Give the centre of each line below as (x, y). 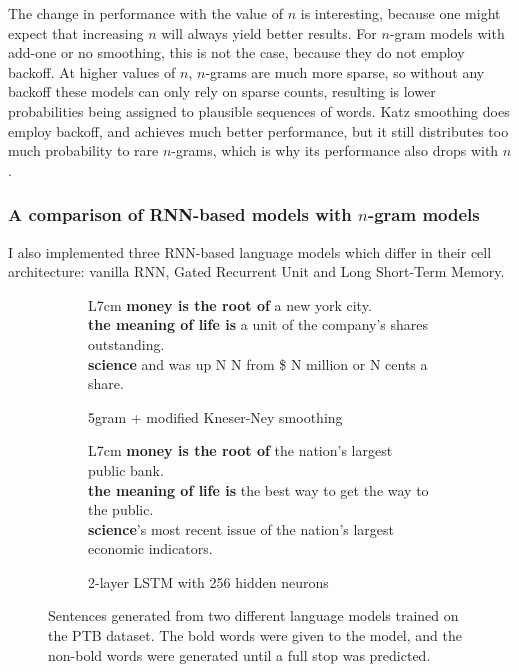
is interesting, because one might (400, 13)
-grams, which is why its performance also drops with (335, 150)
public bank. (126, 469)
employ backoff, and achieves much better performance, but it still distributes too (258, 130)
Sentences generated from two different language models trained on (253, 615)
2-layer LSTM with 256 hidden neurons (208, 581)
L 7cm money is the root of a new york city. (230, 304)
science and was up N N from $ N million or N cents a (258, 363)
